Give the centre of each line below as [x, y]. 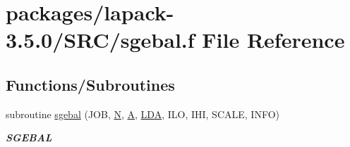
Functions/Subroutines [90, 84]
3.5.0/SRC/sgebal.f [100, 40]
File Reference [273, 40]
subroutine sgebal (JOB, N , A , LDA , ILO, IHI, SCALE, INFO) [143, 114]
